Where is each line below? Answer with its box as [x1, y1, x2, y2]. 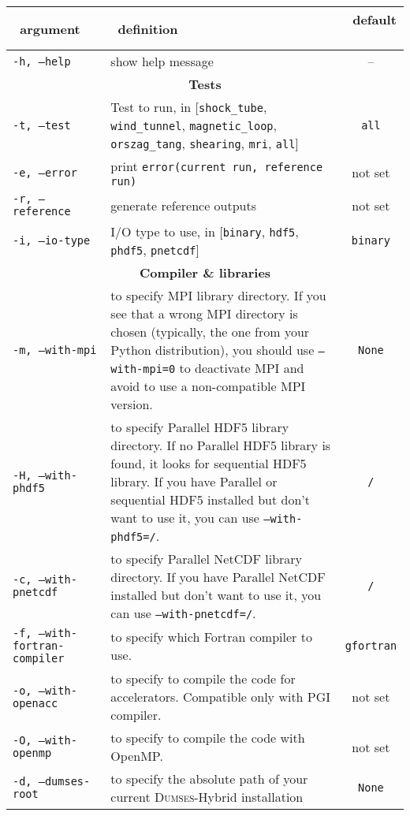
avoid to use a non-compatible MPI [110, 377, 306, 395]
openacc [13, 696, 58, 710]
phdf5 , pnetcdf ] [110, 240, 199, 259]
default [352, 10, 397, 28]
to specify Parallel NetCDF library [110, 550, 303, 568]
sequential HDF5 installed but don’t [110, 490, 311, 509]
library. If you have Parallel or [110, 472, 278, 490]
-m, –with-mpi [13, 343, 97, 356]
